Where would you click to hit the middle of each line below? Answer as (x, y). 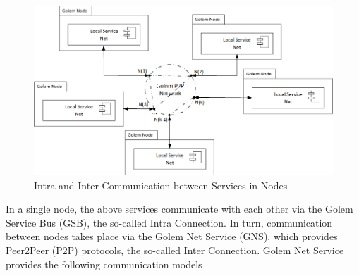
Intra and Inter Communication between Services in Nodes (161, 185)
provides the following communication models (104, 264)
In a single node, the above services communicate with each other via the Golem (179, 209)
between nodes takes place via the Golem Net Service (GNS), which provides (172, 236)
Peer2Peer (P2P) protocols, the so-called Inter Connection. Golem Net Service (175, 250)
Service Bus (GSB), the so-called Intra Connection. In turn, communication (169, 222)
